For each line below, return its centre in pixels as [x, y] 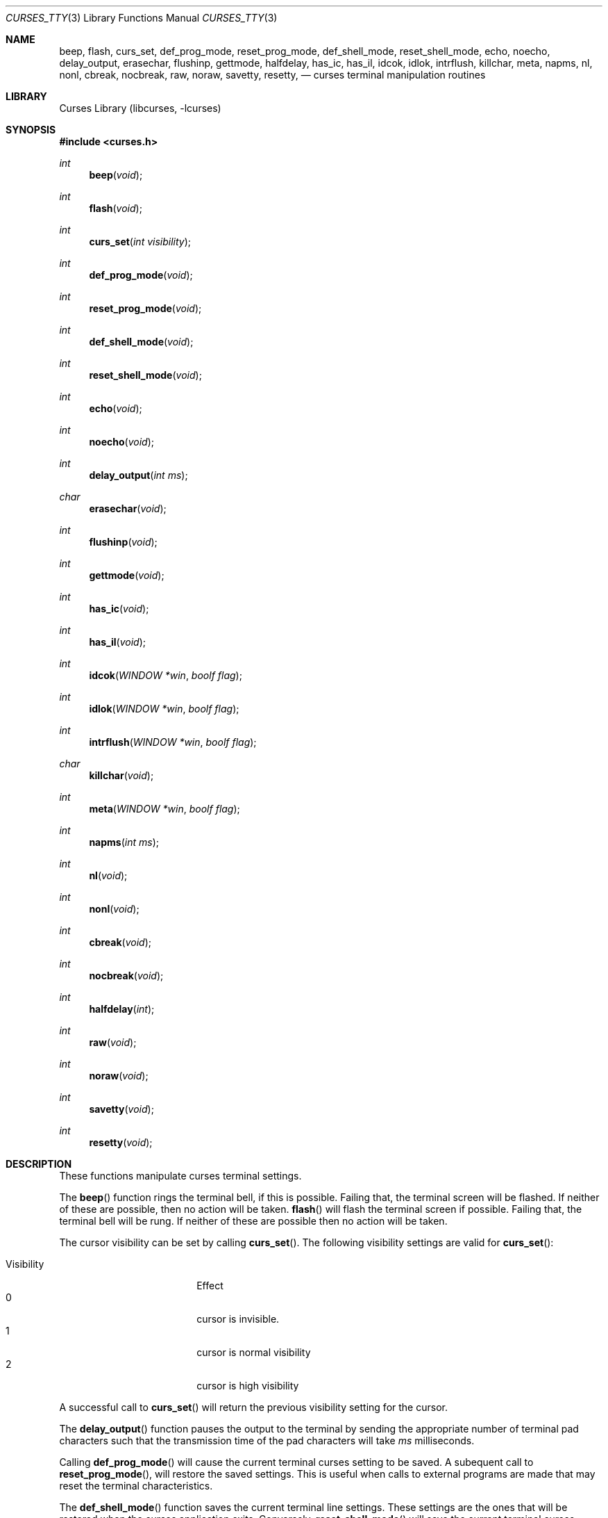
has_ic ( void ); [119, 609]
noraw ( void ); [119, 1076]
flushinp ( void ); [123, 542]
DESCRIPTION [39, 1164]
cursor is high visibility [248, 1386]
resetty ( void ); [121, 1142]
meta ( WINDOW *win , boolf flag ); [164, 809]
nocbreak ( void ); [126, 976]
